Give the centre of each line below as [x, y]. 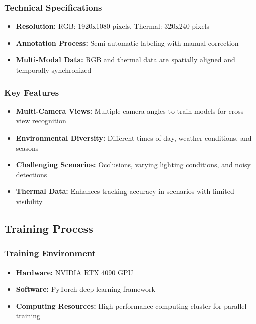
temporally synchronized [54, 70]
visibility [29, 201]
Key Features [32, 92]
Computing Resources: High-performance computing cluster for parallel [131, 306]
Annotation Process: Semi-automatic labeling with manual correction [127, 43]
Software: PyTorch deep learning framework [86, 289]
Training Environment [50, 253]
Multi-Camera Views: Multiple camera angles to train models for [121, 111]
